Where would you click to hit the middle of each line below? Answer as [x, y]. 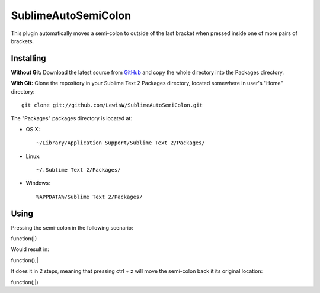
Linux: [33, 156]
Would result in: [30, 249]
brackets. [23, 41]
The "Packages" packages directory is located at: [72, 118]
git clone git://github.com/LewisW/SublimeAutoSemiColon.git [112, 105]
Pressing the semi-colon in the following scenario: [72, 227]
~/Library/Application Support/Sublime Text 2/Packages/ [121, 143]
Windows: [38, 183]
